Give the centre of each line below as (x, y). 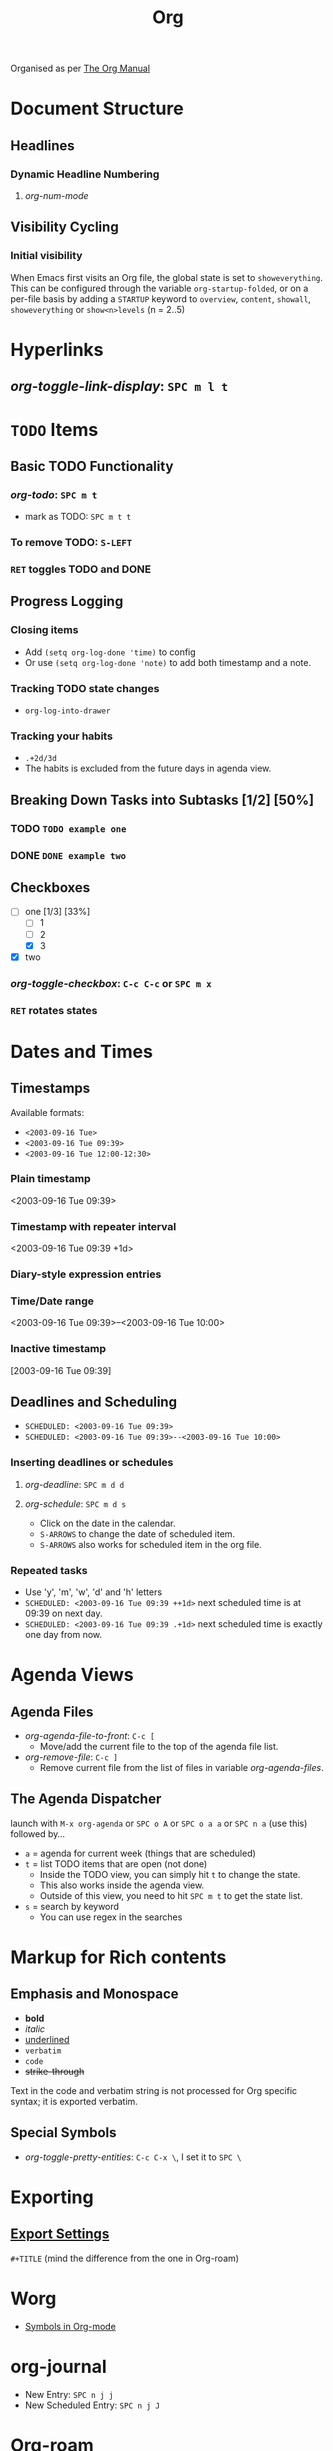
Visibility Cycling (64, 227)
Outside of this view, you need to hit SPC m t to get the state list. (171, 1895)
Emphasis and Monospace (94, 1994)
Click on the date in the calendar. (107, 1523)
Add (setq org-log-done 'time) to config (110, 652)
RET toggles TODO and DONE (81, 569)
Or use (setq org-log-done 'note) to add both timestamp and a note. (168, 662)
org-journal (58, 2366)
